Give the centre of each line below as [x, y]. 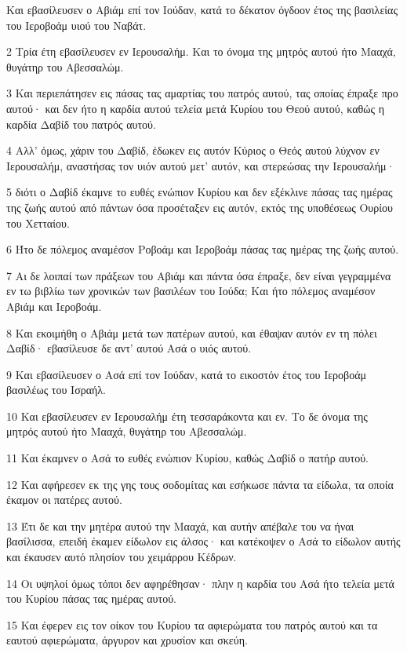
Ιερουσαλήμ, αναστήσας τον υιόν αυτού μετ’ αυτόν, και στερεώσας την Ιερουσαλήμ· [201, 165]
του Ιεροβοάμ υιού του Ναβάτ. [76, 25]
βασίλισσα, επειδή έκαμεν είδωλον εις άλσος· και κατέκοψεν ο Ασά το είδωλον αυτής [203, 541]
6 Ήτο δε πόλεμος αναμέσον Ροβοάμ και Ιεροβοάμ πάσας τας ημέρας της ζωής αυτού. [203, 249]
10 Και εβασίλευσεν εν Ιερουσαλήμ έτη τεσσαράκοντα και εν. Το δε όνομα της [187, 416]
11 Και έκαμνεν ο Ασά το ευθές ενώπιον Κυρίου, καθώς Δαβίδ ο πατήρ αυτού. [187, 458]
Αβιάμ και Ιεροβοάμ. [54, 306]
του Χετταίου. [38, 223]
